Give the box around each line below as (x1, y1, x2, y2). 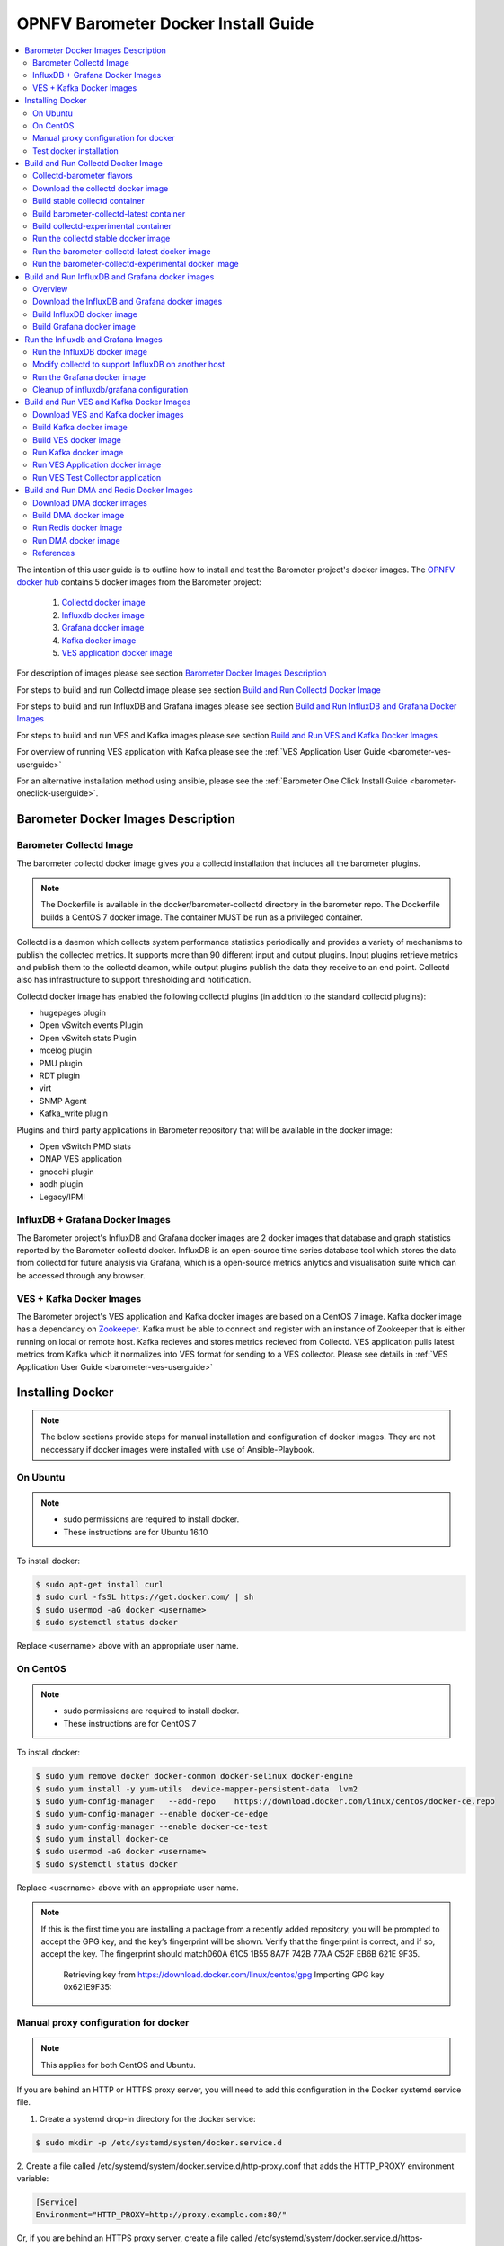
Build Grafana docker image (32, 322, 137, 332)
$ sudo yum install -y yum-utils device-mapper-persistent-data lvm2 (35, 1783, 358, 1794)
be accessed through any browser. (16, 1269, 146, 1280)
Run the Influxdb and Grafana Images (24, 333, 163, 345)
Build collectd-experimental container (32, 221, 172, 232)
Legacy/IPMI (39, 1191, 85, 1202)
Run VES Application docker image (32, 459, 162, 471)
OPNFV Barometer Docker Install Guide (16, 13, 314, 33)
